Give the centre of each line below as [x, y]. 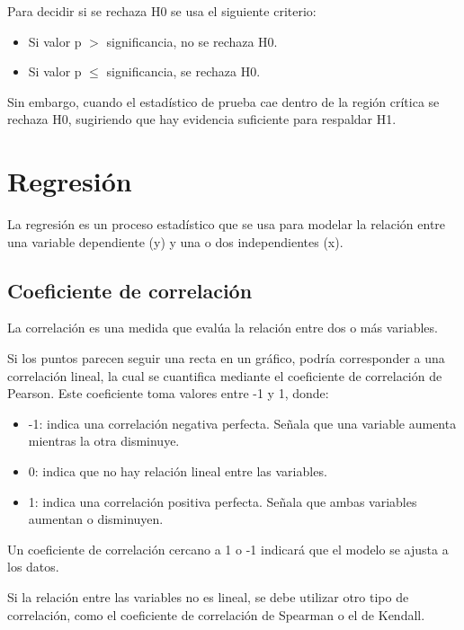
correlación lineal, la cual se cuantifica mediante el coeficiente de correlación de [225, 375]
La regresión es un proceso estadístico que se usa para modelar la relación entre [227, 224]
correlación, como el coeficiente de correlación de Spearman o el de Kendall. [216, 614]
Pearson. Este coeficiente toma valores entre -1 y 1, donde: [168, 393]
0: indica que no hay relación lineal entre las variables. [178, 471]
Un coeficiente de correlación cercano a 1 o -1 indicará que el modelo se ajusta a [228, 549]
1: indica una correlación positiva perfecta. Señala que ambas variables [223, 501]
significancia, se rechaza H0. [183, 71]
